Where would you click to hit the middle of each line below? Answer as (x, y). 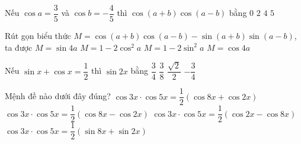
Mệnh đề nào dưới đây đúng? (58, 96)
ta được (19, 47)
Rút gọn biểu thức (38, 36)
